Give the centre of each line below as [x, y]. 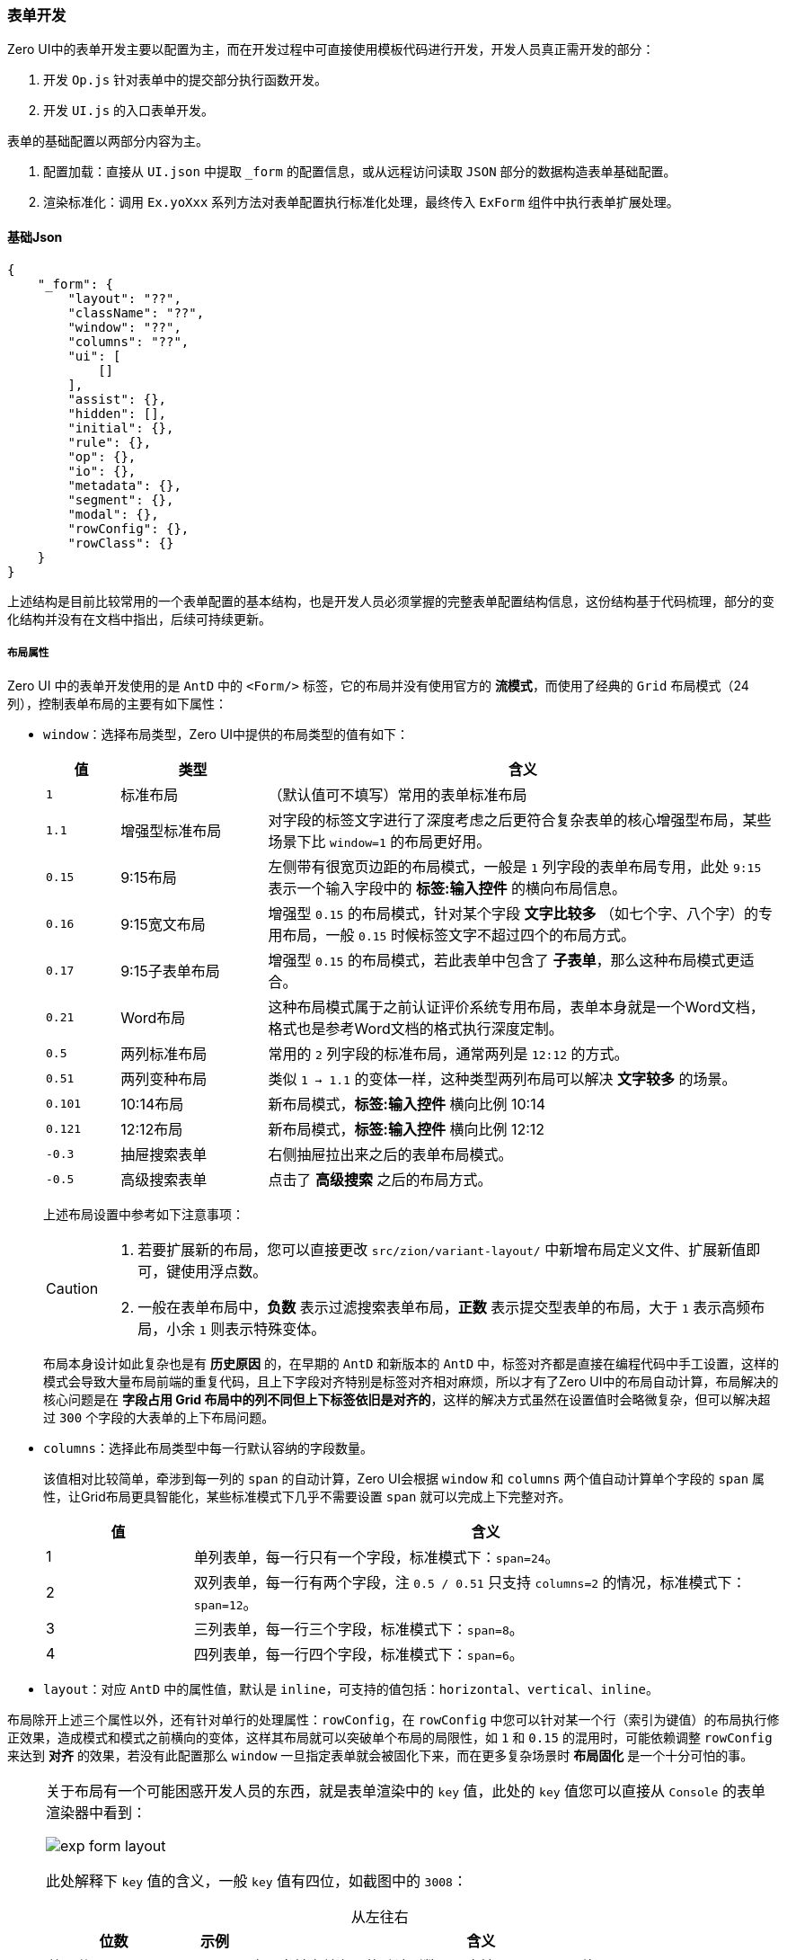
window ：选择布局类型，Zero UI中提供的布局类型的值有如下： [226, 735]
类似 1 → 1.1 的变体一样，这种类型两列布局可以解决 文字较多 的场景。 [502, 1079]
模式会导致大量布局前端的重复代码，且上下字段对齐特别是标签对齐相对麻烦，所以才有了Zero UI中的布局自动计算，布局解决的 [411, 1382]
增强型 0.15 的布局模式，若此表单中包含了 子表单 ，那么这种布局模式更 [504, 961]
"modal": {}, [113, 514]
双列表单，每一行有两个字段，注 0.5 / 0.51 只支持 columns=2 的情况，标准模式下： [470, 1583]
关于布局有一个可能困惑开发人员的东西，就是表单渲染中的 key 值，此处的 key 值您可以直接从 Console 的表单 [406, 1791]
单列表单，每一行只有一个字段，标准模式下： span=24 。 [376, 1558]
